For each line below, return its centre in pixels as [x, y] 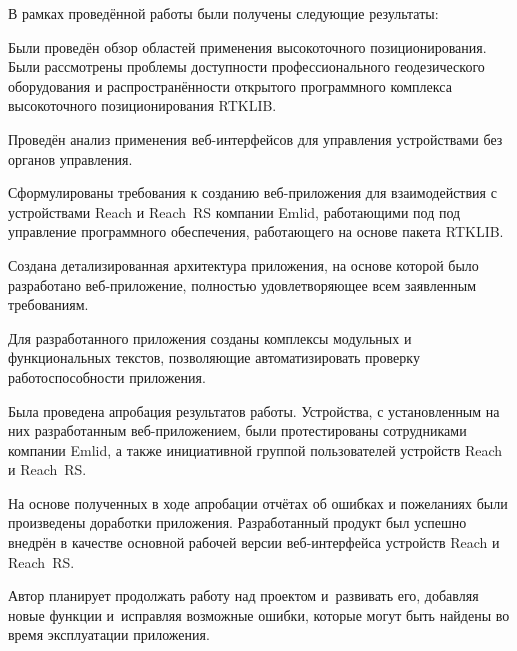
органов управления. [70, 158]
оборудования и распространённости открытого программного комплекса [230, 85]
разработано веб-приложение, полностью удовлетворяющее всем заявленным [242, 284]
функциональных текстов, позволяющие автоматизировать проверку [214, 357]
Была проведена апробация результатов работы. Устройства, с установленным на [254, 410]
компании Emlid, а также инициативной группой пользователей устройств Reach [255, 449]
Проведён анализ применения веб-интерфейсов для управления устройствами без [255, 138]
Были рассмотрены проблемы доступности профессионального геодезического [246, 66]
